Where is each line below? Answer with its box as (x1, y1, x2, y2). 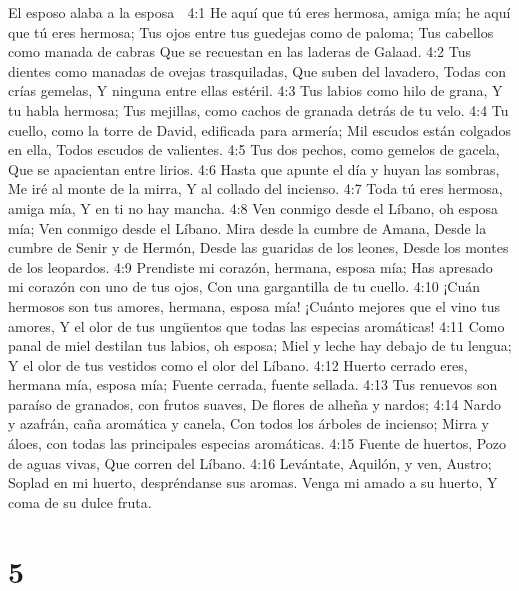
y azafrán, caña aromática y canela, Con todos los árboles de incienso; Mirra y (8, 413, 489, 434)
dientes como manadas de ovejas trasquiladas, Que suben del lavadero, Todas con (8, 60, 506, 81)
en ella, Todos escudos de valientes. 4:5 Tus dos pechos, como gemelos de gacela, (8, 139, 500, 160)
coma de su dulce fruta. (8, 491, 152, 512)
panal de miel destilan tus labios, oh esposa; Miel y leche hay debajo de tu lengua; (8, 335, 512, 356)
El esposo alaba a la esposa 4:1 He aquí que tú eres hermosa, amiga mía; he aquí (8, 2, 511, 22)
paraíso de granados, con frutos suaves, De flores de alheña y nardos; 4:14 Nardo (8, 393, 501, 414)
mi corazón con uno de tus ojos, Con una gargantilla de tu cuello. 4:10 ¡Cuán (8, 276, 480, 297)
